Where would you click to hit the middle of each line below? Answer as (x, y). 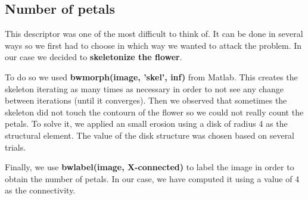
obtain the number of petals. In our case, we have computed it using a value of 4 (152, 178)
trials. (15, 147)
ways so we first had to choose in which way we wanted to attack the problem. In (153, 45)
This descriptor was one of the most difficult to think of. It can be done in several (154, 34)
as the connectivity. (40, 190)
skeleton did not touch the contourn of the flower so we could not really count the (154, 112)
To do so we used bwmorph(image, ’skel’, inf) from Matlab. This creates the (151, 76)
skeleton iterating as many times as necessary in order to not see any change (144, 88)
